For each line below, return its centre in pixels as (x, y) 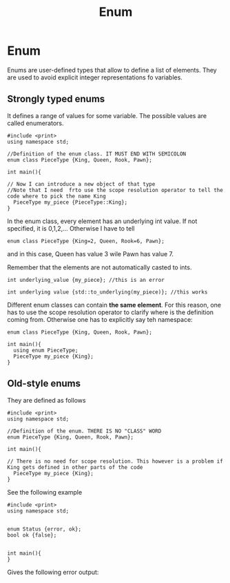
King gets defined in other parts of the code (75, 467)
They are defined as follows (46, 400)
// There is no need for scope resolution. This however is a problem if (115, 461)
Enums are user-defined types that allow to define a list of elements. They (112, 70)
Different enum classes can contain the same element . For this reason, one (114, 305)
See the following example (45, 492)
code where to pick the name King (57, 196)
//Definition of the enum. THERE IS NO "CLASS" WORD (84, 431)
